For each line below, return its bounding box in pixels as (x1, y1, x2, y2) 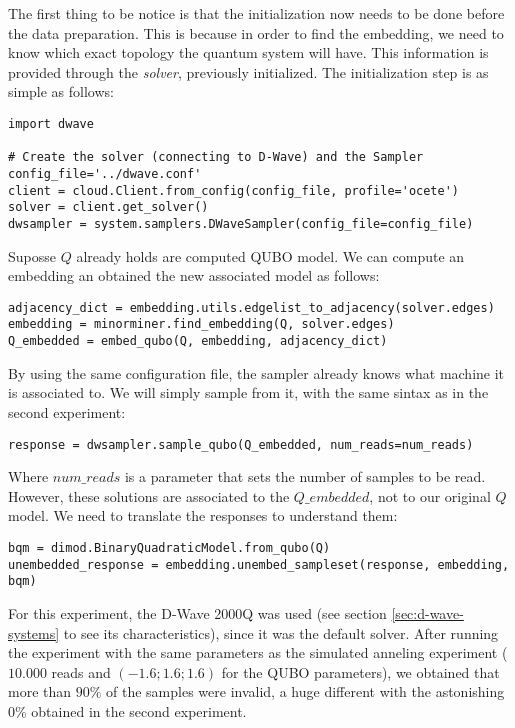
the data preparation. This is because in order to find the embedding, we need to (8, 22, 504, 43)
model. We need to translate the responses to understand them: (8, 505, 398, 526)
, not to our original (369, 485, 491, 506)
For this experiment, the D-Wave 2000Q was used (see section (8, 602, 387, 623)
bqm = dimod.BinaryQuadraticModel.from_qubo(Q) (8, 540, 331, 555)
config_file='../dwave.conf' (8, 166, 202, 181)
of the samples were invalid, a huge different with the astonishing (106, 681, 505, 702)
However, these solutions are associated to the (8, 485, 290, 506)
